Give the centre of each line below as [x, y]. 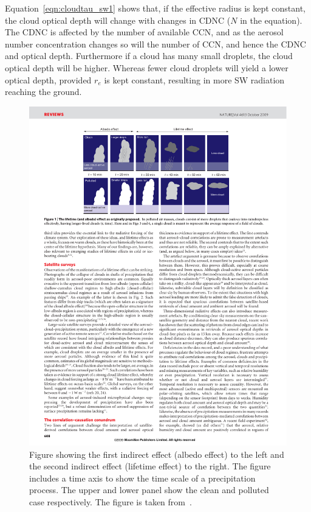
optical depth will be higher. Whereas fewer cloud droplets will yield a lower [147, 67]
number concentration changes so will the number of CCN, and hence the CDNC [155, 44]
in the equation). [271, 20]
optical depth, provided [48, 79]
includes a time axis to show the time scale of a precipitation [142, 478]
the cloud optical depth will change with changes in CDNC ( [118, 20]
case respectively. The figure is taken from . [111, 502]
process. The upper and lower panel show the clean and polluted [149, 490]
